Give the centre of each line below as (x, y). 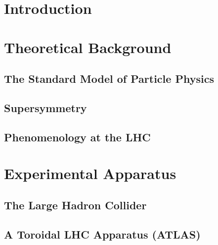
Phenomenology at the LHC (77, 137)
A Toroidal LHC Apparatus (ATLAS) (102, 234)
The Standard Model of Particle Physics (109, 79)
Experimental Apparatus (90, 173)
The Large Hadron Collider (75, 205)
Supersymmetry (45, 107)
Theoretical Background (88, 47)
